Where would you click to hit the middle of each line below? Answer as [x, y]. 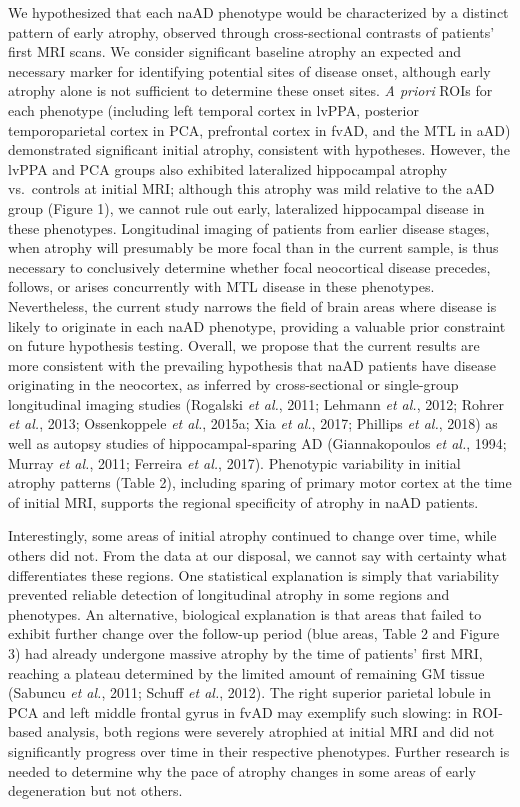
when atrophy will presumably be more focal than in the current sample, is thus [253, 247]
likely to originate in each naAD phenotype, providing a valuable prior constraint [257, 325]
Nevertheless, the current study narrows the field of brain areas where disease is [252, 305]
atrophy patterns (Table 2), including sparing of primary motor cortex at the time [260, 482]
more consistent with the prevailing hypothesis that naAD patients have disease [252, 364]
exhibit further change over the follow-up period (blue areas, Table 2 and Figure [254, 633]
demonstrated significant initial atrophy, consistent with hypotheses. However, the [259, 149]
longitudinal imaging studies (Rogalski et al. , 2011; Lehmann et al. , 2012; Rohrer [256, 403]
